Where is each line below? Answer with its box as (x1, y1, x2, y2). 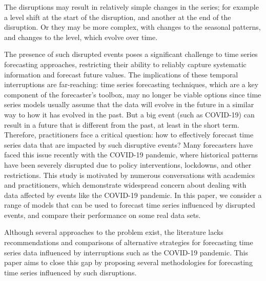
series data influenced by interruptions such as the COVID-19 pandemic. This (4, 247, 248, 257)
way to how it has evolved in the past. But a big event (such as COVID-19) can (4, 109, 255, 119)
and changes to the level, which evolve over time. (4, 31, 158, 42)
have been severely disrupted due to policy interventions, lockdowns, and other (4, 159, 252, 170)
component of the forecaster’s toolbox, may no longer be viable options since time (4, 89, 261, 99)
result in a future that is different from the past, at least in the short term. (4, 119, 239, 130)
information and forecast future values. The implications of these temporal (4, 69, 238, 79)
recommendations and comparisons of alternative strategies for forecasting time (4, 237, 253, 248)
